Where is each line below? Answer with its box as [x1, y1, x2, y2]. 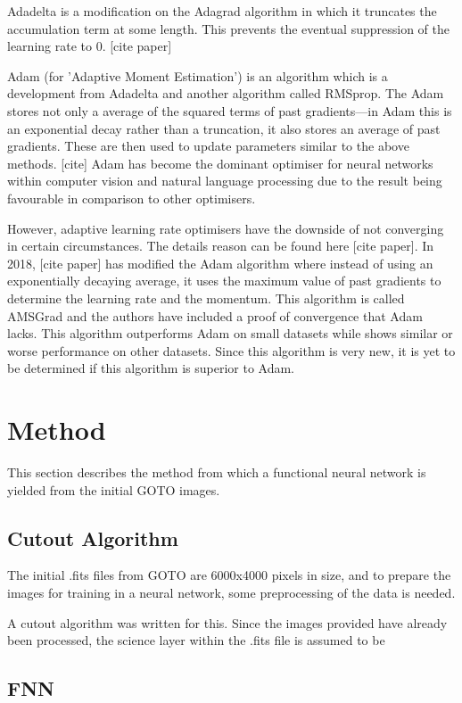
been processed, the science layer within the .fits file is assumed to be [7, 631, 385, 649]
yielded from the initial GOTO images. [7, 480, 220, 499]
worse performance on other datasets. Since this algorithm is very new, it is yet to [7, 341, 456, 360]
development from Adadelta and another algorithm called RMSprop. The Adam [7, 84, 444, 103]
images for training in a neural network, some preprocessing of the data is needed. [7, 583, 456, 601]
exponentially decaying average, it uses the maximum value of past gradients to [7, 271, 441, 290]
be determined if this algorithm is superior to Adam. [7, 359, 295, 377]
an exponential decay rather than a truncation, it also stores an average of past [7, 119, 441, 137]
